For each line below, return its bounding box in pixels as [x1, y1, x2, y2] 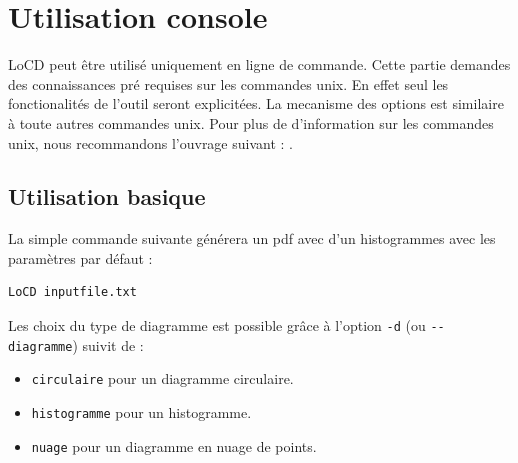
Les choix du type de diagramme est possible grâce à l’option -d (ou [8, 315, 426, 336]
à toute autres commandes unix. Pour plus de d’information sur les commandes [8, 112, 494, 133]
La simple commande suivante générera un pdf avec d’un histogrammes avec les [8, 228, 496, 249]
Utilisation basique [8, 181, 206, 212]
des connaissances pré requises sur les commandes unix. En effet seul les [8, 73, 449, 94]
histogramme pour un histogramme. [31, 402, 252, 423]
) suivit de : [72, 334, 144, 355]
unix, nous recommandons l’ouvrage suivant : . [8, 132, 294, 153]
